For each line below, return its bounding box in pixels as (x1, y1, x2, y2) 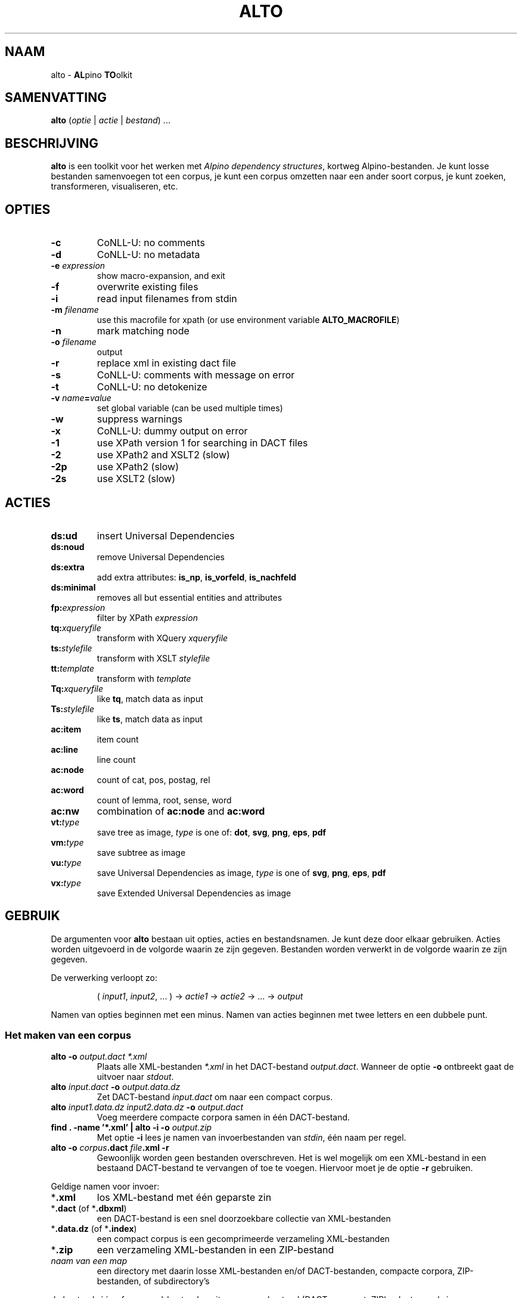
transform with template (97, 673, 191, 684)
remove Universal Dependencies (97, 551, 225, 562)
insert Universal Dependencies (97, 529, 235, 542)
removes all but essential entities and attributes (97, 592, 282, 603)
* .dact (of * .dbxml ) (51, 1203, 127, 1213)
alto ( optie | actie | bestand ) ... (51, 115, 170, 126)
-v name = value (51, 393, 111, 403)
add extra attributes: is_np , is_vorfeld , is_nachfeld (97, 572, 297, 582)
